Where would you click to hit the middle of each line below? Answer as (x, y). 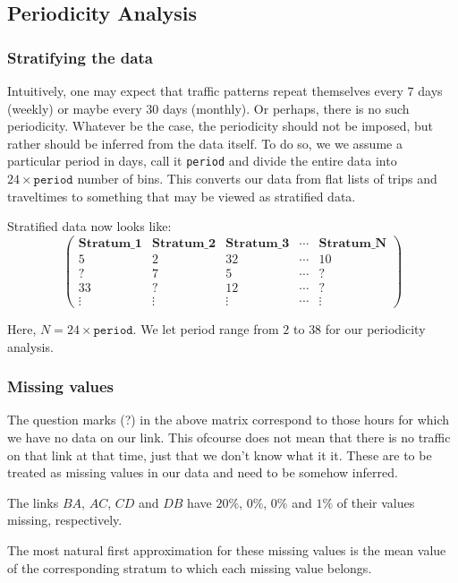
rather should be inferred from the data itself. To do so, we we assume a (205, 143)
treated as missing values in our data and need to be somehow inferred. (203, 472)
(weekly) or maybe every (75, 108)
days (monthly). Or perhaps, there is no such (286, 108)
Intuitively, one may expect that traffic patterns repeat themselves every (205, 90)
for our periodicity (375, 329)
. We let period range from (206, 329)
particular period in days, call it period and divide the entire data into (202, 161)
